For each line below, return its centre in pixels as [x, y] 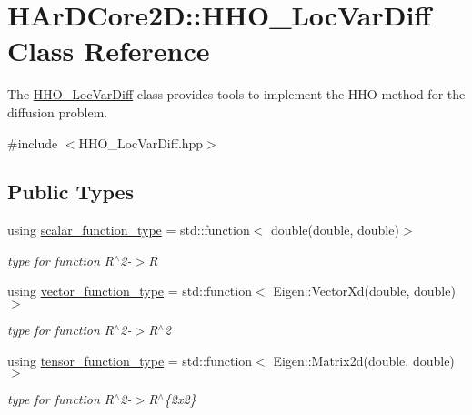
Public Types [71, 192]
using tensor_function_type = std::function [130, 360]
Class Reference [109, 51]
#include [33, 142]
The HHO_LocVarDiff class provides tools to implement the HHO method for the [236, 94]
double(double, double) [335, 230]
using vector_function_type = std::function [130, 291]
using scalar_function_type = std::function [129, 230]
